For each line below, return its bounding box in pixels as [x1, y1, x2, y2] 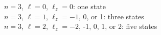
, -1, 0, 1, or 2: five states [78, 21, 157, 31]
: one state [73, 1, 106, 11]
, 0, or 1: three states [78, 11, 144, 21]
